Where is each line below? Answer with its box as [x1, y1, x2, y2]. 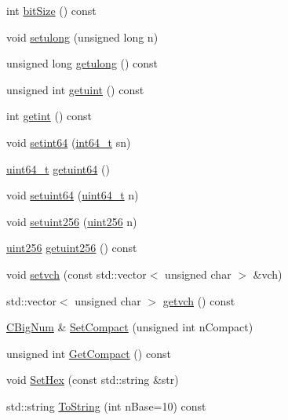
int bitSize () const [6, 2, 97, 18]
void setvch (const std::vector [6, 265, 147, 282]
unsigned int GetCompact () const [6, 345, 171, 361]
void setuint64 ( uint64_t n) [6, 187, 139, 203]
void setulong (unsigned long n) [6, 28, 159, 45]
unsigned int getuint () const [6, 81, 144, 97]
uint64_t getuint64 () [6, 160, 110, 177]
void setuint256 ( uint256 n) [6, 213, 137, 229]
